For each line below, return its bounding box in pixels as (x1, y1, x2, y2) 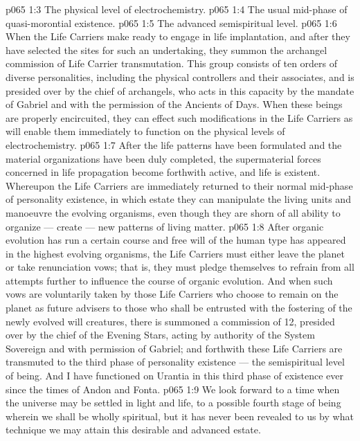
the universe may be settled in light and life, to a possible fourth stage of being (6, 395, 341, 410)
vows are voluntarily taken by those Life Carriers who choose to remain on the (6, 287, 339, 301)
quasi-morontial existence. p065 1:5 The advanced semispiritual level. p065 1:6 (6, 15, 337, 30)
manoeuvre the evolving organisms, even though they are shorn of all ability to (6, 205, 341, 219)
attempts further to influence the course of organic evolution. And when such (6, 273, 333, 287)
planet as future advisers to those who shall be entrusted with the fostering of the (6, 300, 352, 315)
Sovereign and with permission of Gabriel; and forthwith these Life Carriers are (6, 341, 343, 355)
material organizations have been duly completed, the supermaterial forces (6, 151, 321, 165)
